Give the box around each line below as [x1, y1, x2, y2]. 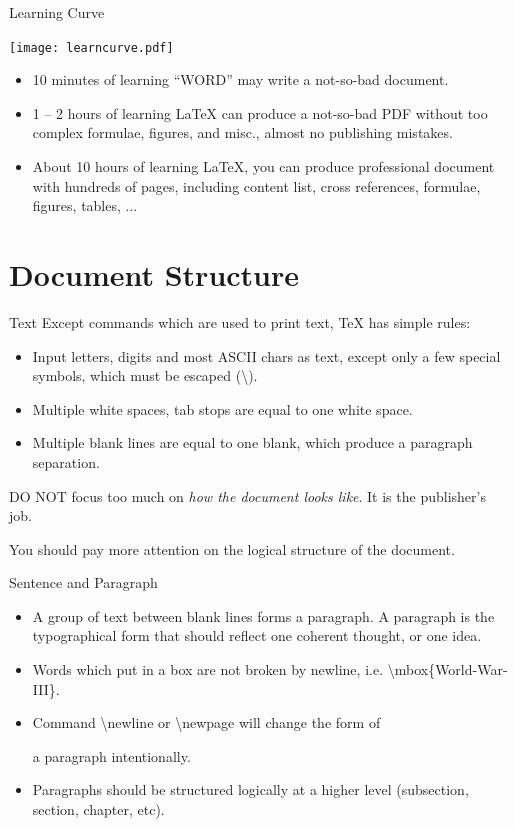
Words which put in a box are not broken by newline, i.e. [32, 659, 384, 680]
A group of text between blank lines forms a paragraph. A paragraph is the [32, 605, 495, 626]
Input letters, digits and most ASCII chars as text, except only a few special [32, 345, 501, 366]
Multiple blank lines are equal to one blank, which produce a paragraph [32, 432, 473, 453]
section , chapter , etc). [32, 799, 165, 820]
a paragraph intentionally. [32, 745, 191, 766]
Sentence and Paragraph [9, 572, 158, 593]
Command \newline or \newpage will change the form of [32, 712, 381, 733]
